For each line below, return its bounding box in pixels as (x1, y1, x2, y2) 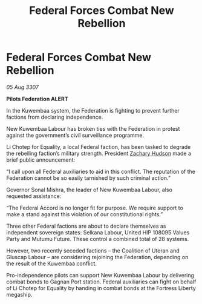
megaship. (6, 291, 33, 298)
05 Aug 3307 (6, 83, 39, 91)
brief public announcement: (6, 156, 76, 164)
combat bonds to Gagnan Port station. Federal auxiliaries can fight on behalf (6, 278, 197, 285)
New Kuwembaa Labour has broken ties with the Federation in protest (6, 125, 180, 132)
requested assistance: (6, 192, 62, 200)
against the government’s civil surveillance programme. (6, 131, 144, 139)
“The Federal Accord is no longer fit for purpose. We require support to (6, 204, 183, 211)
